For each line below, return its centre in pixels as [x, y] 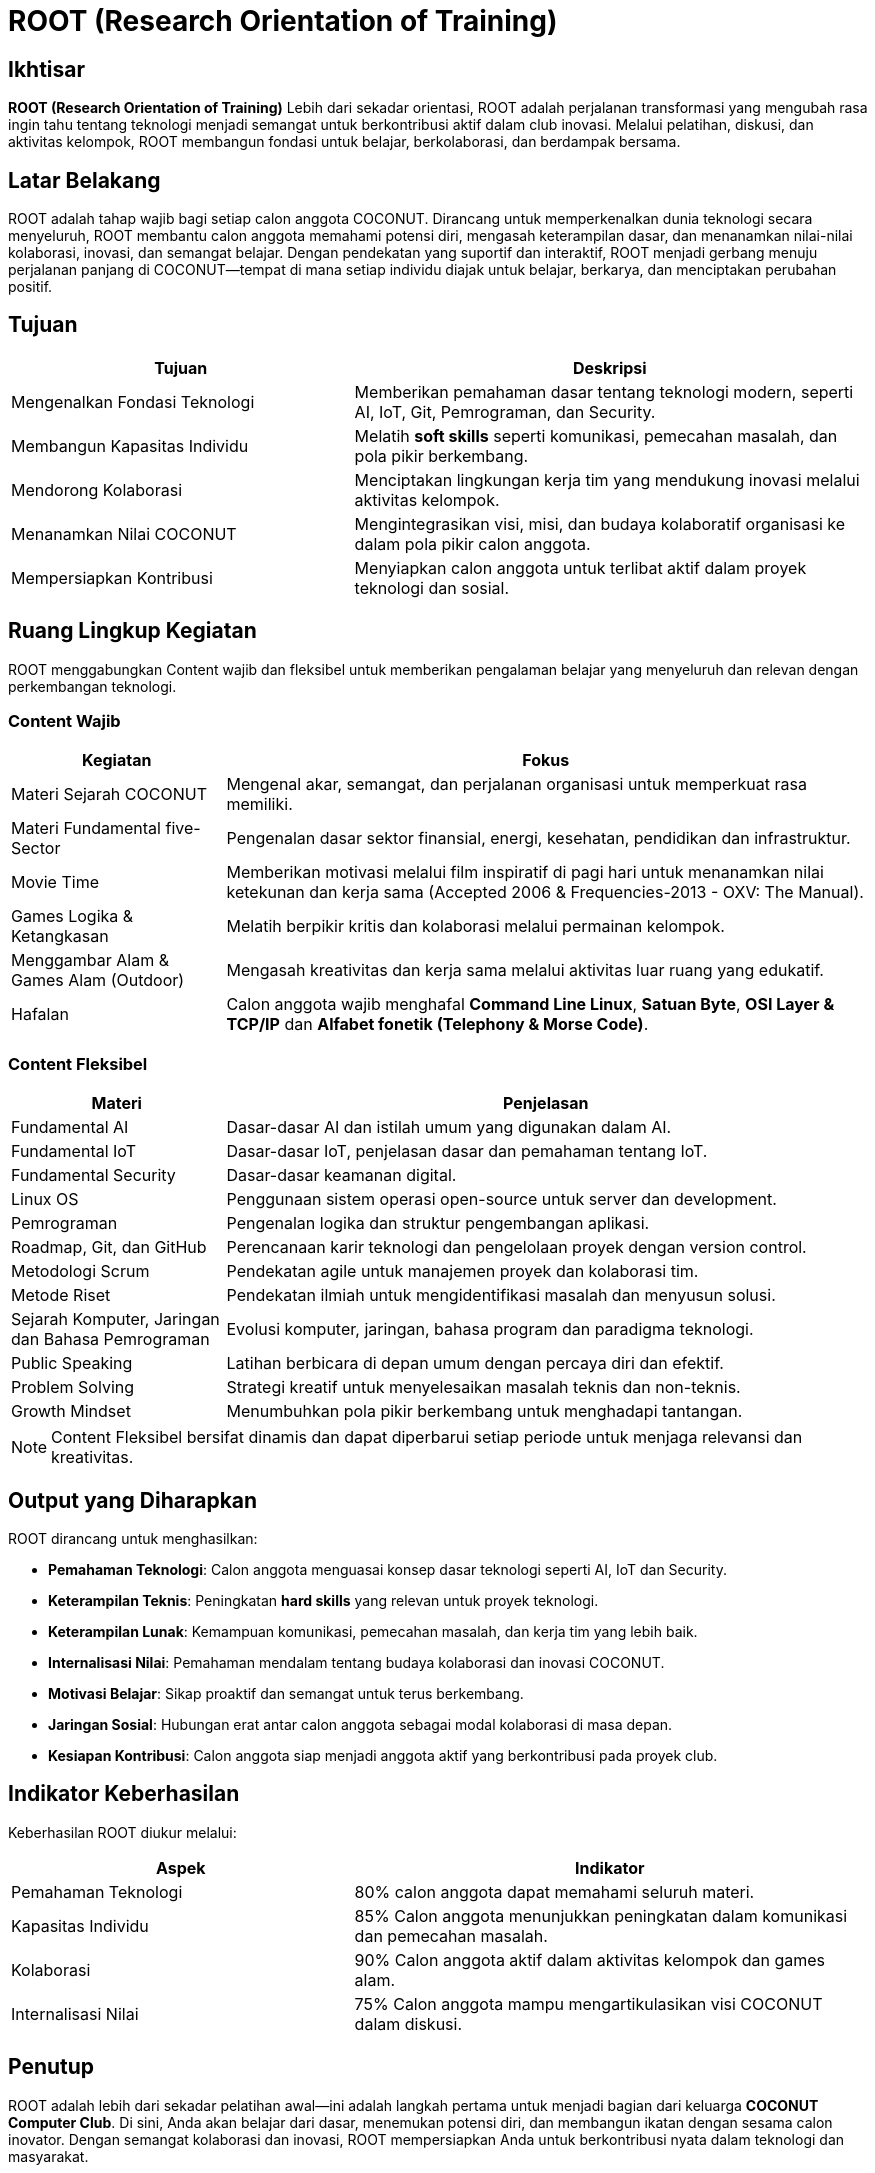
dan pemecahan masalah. [451, 1935]
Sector [36, 848]
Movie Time [55, 882]
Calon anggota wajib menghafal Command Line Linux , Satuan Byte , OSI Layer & [530, 1004]
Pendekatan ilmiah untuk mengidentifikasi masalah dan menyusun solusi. [501, 1295]
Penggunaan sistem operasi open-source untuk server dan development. [501, 1199]
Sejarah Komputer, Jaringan [115, 1319]
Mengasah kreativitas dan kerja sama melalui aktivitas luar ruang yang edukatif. [525, 970]
